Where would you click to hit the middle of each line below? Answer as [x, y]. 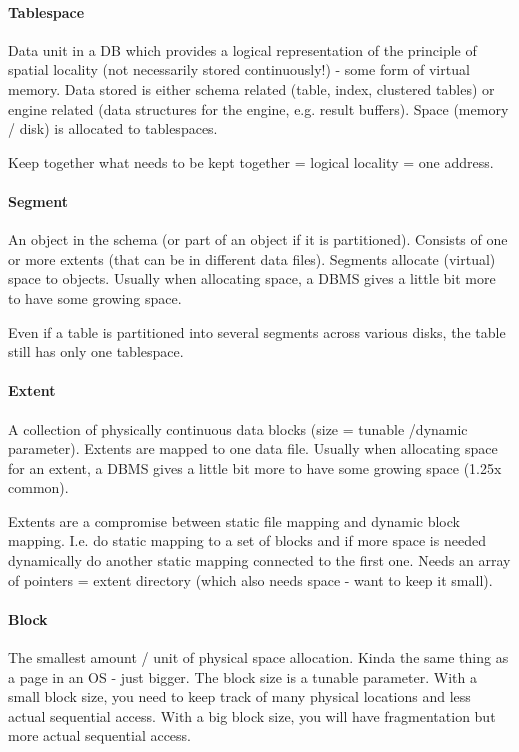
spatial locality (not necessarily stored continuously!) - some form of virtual [239, 69]
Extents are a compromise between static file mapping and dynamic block [234, 520]
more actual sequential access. [100, 735]
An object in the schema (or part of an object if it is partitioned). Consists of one [258, 239]
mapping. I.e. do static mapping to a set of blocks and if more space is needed [247, 540]
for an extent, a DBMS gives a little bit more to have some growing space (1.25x [255, 467]
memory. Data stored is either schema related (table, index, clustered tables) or [251, 88]
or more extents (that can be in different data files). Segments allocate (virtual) [252, 258]
